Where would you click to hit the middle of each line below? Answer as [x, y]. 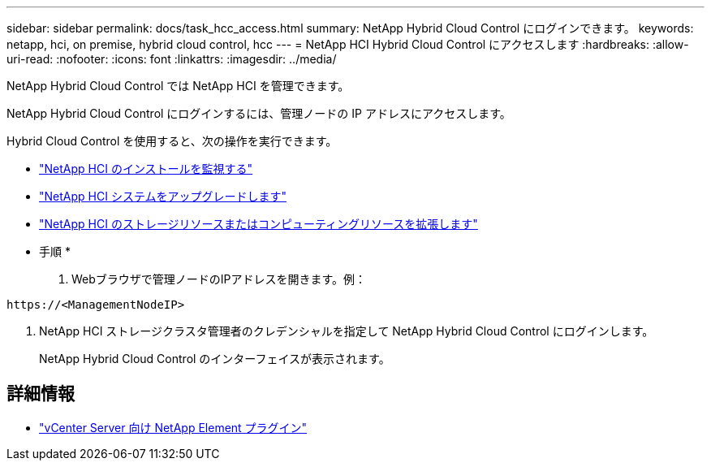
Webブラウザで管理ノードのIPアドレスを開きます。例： [219, 279]
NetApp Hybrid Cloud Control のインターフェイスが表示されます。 [215, 359]
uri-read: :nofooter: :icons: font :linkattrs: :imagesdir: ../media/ [172, 59]
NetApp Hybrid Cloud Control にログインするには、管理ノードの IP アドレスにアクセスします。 [259, 113]
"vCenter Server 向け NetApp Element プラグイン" [173, 427]
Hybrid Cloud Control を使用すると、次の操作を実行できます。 [172, 141]
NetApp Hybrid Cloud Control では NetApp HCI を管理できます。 [178, 86]
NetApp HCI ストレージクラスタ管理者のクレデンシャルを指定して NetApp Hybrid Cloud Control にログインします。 [347, 331]
